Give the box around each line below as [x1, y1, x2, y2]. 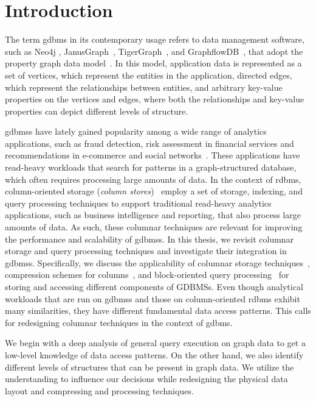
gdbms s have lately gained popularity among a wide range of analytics [5, 125, 267, 138]
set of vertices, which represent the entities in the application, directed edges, [5, 68, 292, 81]
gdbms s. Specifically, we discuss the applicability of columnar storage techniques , [5, 256, 310, 269]
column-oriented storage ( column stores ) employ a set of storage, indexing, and [5, 185, 303, 197]
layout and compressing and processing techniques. [5, 384, 194, 397]
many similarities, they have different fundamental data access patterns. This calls [5, 304, 311, 317]
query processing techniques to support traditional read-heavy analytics [5, 196, 272, 209]
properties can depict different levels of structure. [5, 104, 188, 117]
